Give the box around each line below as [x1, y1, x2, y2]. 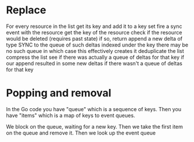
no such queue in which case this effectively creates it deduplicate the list [6, 47, 184, 54]
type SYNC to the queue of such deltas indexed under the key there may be [6, 41, 189, 48]
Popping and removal [6, 87, 112, 100]
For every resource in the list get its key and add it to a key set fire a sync [6, 23, 182, 30]
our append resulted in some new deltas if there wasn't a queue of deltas [6, 59, 183, 67]
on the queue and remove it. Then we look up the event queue [6, 129, 156, 136]
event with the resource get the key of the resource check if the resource [6, 29, 182, 35]
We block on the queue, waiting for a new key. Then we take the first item [6, 123, 183, 130]
